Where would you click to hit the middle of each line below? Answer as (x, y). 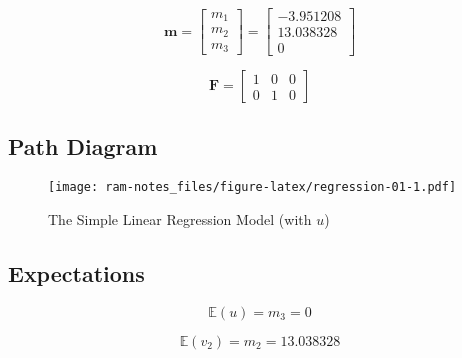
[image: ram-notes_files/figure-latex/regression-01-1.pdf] (252, 187)
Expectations (76, 272)
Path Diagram (83, 146)
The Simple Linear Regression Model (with (180, 218)
